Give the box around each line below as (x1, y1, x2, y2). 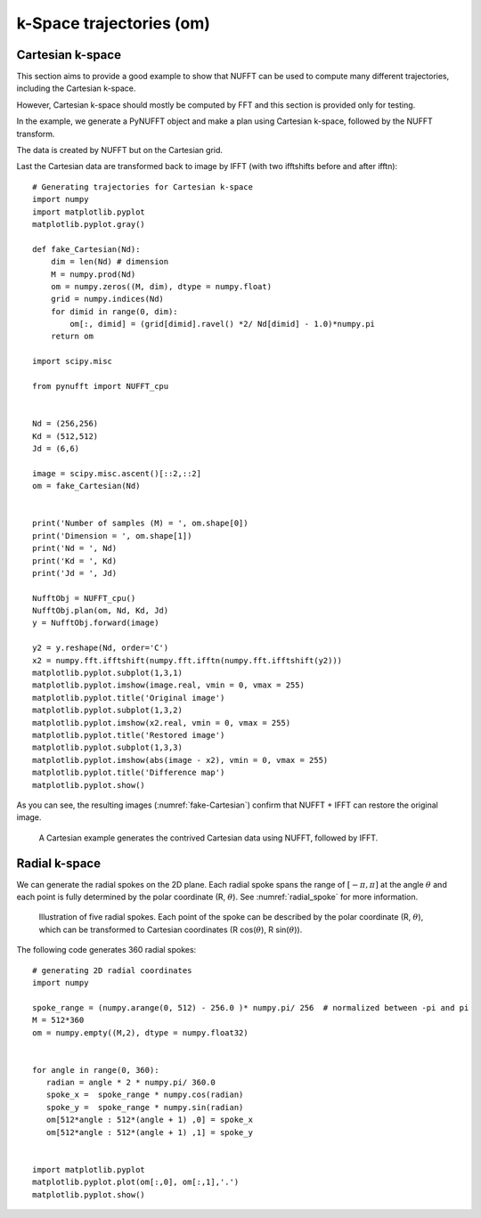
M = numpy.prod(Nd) (50, 269, 136, 280)
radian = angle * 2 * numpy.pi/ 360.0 (45, 1077, 216, 1088)
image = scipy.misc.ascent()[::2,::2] (32, 468, 202, 478)
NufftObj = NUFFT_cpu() (32, 593, 136, 603)
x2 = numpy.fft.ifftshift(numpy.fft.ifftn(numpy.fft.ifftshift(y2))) (32, 655, 343, 665)
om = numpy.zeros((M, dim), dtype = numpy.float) (50, 281, 272, 291)
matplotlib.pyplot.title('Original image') (32, 693, 225, 702)
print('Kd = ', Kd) (32, 556, 118, 565)
